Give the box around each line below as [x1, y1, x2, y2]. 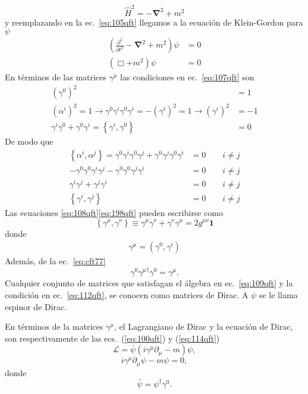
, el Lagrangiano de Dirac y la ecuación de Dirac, [114, 320, 293, 333]
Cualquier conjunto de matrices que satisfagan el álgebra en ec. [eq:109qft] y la [5, 277, 293, 289]
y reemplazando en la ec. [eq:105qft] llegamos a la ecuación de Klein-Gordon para [5, 15, 303, 28]
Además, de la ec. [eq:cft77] [5, 255, 106, 267]
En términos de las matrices [5, 71, 106, 83]
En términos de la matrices [5, 320, 103, 333]
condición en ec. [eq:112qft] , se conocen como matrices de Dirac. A [5, 288, 249, 301]
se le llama [259, 288, 298, 301]
